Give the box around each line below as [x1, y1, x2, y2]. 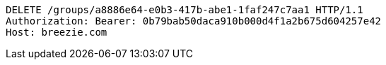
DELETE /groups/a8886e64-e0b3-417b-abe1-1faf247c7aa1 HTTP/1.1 [6, 4, 363, 15]
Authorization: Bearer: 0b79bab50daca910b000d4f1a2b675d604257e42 [6, 15, 382, 27]
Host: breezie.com [6, 27, 107, 38]
